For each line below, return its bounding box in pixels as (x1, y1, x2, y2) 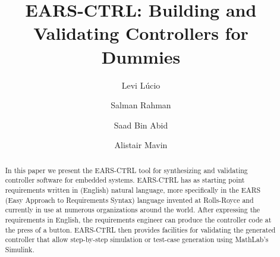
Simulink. (5, 244, 34, 254)
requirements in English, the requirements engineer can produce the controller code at (5, 214, 272, 224)
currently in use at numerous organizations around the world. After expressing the (5, 205, 260, 215)
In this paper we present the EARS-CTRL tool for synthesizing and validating (5, 165, 248, 175)
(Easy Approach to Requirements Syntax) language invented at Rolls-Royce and (5, 195, 254, 205)
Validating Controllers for (33, 21, 248, 45)
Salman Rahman (111, 99, 171, 111)
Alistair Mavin (114, 139, 168, 151)
